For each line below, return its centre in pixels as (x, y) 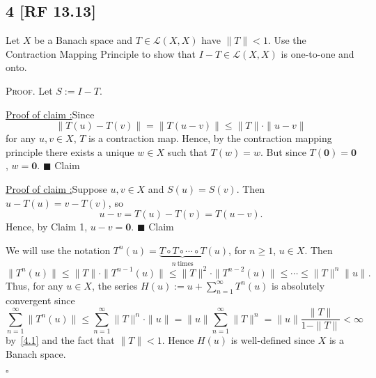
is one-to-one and (318, 53)
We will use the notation (58, 250)
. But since (283, 151)
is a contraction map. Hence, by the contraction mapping (210, 138)
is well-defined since (273, 340)
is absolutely (298, 285)
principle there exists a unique (70, 151)
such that (187, 151)
